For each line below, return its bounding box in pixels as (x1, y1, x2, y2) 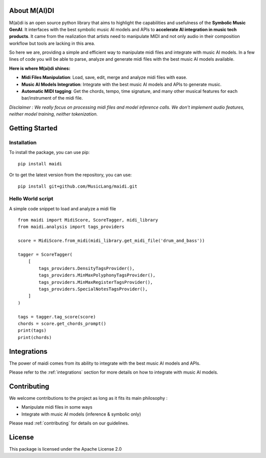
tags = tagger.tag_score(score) (18, 314, 96, 319)
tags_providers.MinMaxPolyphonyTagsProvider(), (38, 272, 156, 278)
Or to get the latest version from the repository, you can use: (9, 172, 132, 178)
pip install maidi (18, 161, 63, 166)
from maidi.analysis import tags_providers (18, 224, 125, 229)
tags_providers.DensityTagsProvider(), (38, 266, 135, 271)
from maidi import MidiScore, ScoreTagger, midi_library (18, 217, 159, 223)
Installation (9, 139, 37, 146)
